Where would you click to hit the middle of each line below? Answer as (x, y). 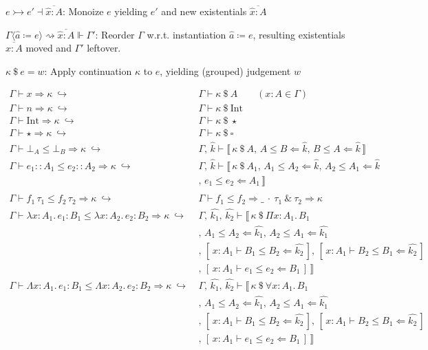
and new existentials (204, 11)
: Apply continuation (88, 70)
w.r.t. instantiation (186, 34)
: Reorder (115, 34)
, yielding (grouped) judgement (225, 70)
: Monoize (83, 11)
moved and (49, 48)
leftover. (104, 48)
